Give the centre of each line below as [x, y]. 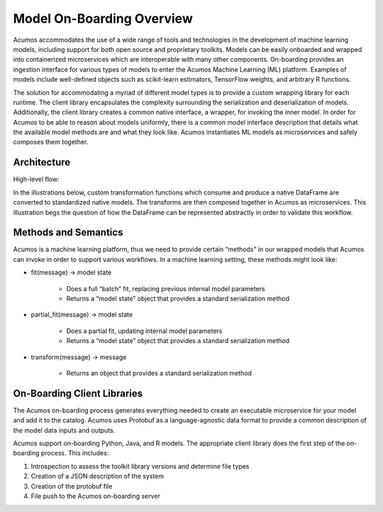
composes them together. [51, 142]
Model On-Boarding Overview [103, 18]
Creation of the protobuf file [72, 486]
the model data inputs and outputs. [64, 430]
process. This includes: [75, 453]
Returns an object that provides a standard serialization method [159, 373]
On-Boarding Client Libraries [78, 393]
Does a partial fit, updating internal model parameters [144, 331]
